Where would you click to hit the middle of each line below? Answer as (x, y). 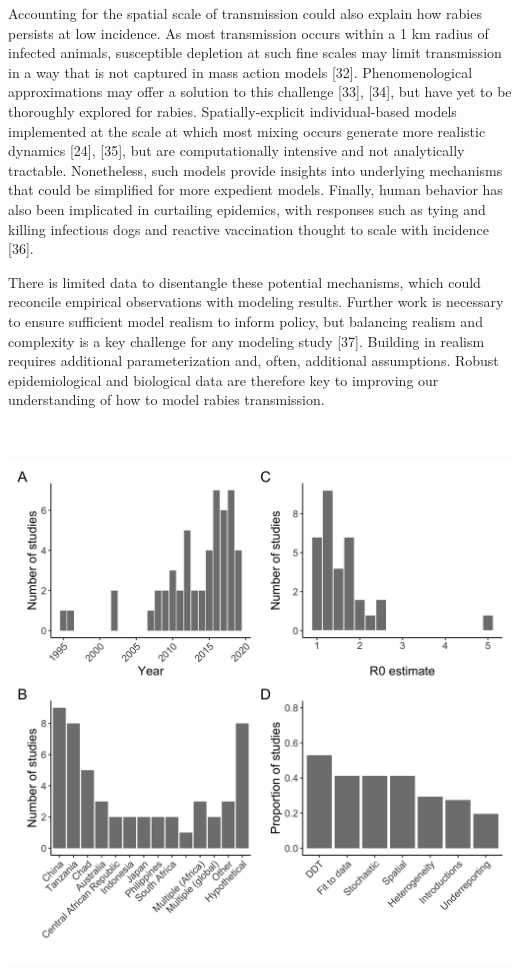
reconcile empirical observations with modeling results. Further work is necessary (256, 301)
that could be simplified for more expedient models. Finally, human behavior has (255, 189)
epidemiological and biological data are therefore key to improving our (223, 379)
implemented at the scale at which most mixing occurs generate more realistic (247, 130)
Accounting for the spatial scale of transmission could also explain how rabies (245, 13)
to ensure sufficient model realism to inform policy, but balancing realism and (245, 320)
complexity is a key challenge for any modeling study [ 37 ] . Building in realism (246, 340)
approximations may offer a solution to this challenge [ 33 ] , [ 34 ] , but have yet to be (260, 91)
